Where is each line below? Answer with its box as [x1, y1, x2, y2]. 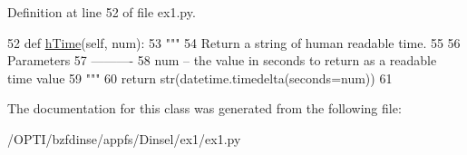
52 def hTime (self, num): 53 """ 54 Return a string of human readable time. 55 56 [7, 33, 461, 52]
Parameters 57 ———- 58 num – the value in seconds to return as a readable [7, 51, 437, 70]
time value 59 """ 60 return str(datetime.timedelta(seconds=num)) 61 [7, 68, 393, 87]
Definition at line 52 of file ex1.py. [7, 3, 196, 21]
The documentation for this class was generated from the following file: [7, 99, 402, 118]
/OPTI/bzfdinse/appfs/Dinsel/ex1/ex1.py [7, 129, 241, 148]
